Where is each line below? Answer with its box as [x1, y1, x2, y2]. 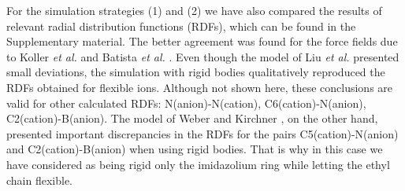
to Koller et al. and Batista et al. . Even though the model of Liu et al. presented [6, 48, 399, 64]
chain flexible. [6, 171, 73, 188]
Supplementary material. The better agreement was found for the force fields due [6, 33, 398, 50]
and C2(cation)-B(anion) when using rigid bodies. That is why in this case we [6, 141, 383, 157]
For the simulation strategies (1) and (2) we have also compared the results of [6, 2, 382, 18]
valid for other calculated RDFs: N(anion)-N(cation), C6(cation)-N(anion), [6, 94, 366, 111]
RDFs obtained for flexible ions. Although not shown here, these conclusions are [6, 79, 393, 95]
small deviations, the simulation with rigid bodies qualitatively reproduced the [6, 64, 385, 80]
